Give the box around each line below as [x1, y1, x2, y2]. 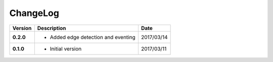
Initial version [50, 45, 82, 52]
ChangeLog [9, 7, 59, 18]
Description [37, 24, 66, 31]
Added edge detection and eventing [50, 33, 136, 40]
